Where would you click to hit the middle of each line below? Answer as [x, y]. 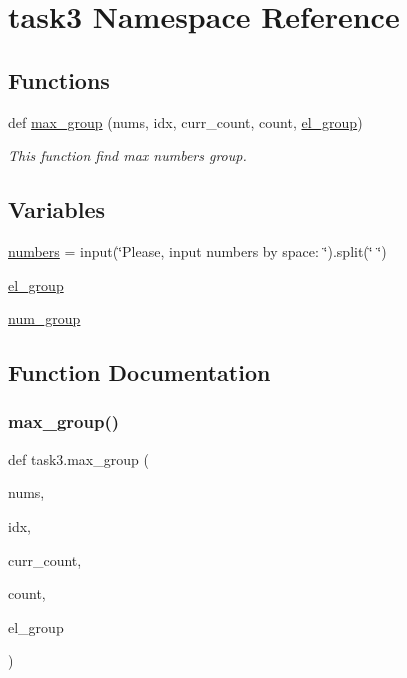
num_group [44, 318]
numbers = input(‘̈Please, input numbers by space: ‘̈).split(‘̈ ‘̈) [197, 250]
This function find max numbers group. [127, 155]
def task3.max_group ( [78, 458]
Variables [57, 209]
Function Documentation [139, 372]
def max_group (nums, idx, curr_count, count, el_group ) [185, 121]
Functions [59, 79]
